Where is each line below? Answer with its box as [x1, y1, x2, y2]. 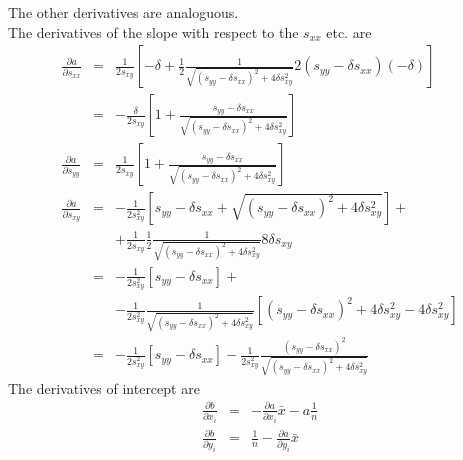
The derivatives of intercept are [8, 377, 200, 398]
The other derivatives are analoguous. [8, 2, 239, 22]
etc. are [326, 21, 372, 42]
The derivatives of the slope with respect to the [8, 21, 299, 42]
